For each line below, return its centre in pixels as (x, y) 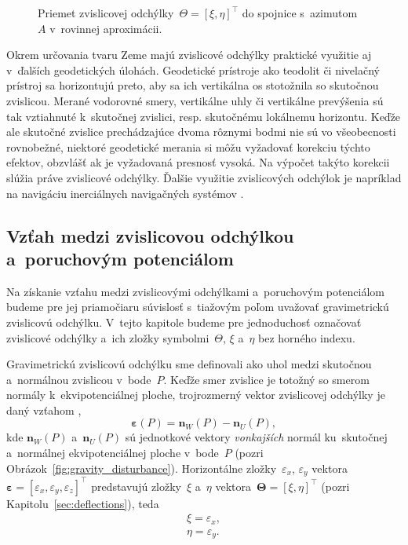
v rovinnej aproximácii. (106, 28)
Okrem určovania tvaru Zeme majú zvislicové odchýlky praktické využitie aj (189, 55)
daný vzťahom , (44, 410)
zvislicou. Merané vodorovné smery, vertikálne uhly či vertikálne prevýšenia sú (195, 100)
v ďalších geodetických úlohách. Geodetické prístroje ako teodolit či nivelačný (193, 69)
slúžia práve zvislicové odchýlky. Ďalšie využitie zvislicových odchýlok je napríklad (204, 177)
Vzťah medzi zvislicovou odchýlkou (150, 235)
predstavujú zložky (136, 486)
